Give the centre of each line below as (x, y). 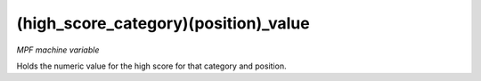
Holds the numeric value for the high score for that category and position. (151, 66)
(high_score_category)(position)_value (163, 23)
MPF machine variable (58, 50)
